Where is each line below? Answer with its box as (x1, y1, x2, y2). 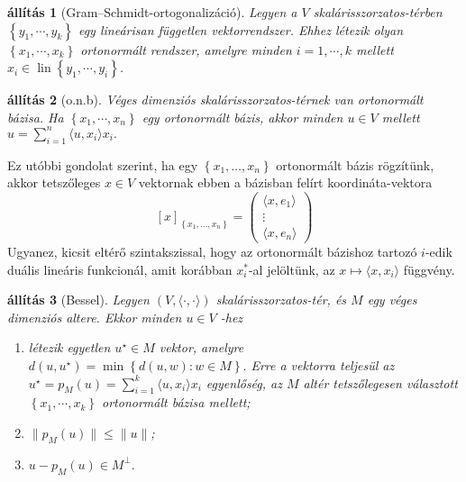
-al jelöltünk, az (248, 259, 335, 278)
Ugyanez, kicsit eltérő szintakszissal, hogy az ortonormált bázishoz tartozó (7, 242, 417, 261)
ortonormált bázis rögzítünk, (276, 155, 434, 174)
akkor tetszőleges (7, 173, 101, 192)
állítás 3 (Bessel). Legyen (7, 290, 150, 309)
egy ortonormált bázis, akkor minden (142, 107, 343, 126)
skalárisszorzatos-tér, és (215, 290, 347, 309)
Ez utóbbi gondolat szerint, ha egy (7, 155, 198, 174)
